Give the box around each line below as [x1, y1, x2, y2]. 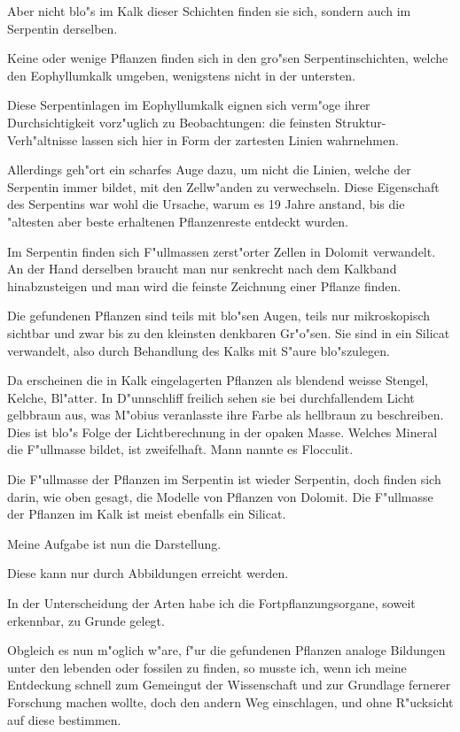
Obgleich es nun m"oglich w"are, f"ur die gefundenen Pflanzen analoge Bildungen [7, 641, 446, 659]
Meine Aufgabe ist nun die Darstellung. [7, 534, 222, 552]
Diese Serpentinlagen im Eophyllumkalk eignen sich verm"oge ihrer [7, 96, 370, 114]
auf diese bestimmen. [7, 710, 121, 728]
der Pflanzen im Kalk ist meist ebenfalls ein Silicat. [7, 505, 286, 523]
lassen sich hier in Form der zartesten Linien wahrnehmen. [81, 130, 399, 149]
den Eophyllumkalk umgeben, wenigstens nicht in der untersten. [7, 65, 355, 84]
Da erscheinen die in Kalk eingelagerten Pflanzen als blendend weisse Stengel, [7, 371, 429, 389]
